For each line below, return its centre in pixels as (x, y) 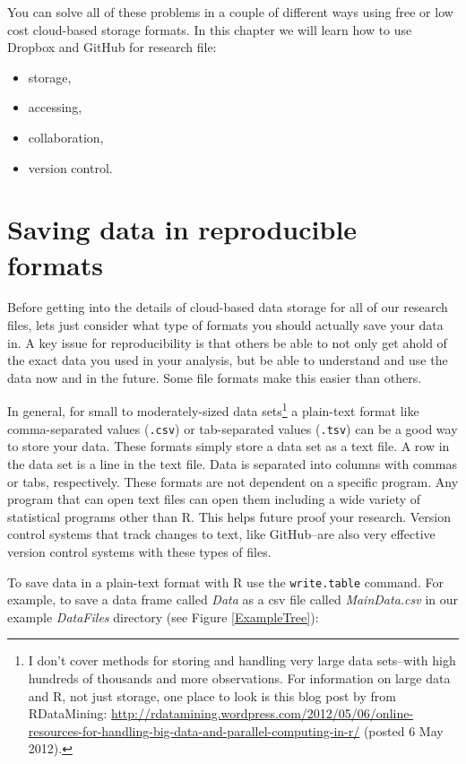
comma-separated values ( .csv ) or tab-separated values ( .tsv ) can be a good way (233, 428)
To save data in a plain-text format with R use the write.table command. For (225, 582)
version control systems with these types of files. (139, 551)
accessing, (55, 107)
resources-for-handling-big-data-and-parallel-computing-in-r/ (194, 730)
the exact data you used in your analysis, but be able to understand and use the (228, 360)
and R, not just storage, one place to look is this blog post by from (212, 695)
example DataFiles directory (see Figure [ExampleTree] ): (163, 616)
